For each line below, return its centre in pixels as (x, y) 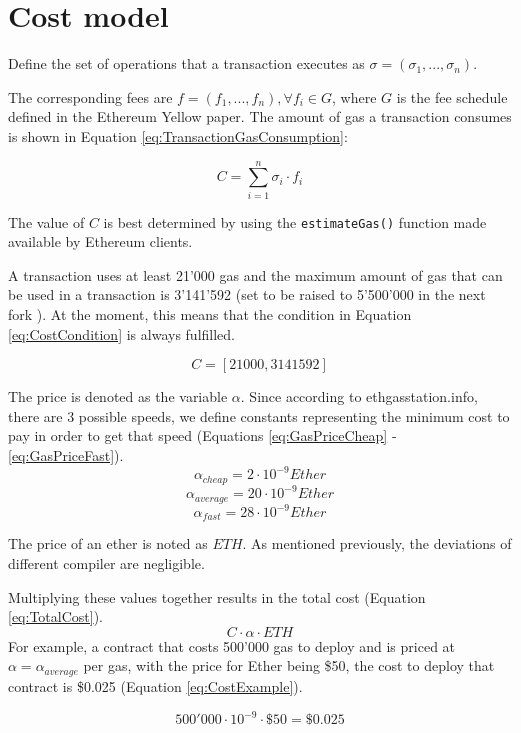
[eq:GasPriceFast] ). (66, 455)
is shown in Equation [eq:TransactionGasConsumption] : (178, 135)
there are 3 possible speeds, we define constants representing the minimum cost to (259, 415)
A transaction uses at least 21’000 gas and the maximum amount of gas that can (255, 274)
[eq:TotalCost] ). (55, 616)
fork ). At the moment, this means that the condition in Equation (210, 314)
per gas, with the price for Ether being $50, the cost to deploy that (289, 665)
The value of (46, 221)
